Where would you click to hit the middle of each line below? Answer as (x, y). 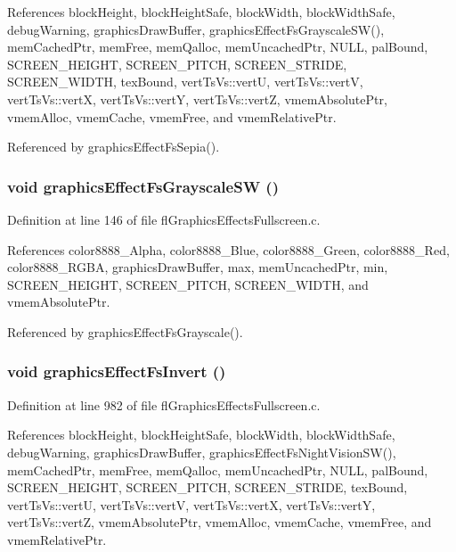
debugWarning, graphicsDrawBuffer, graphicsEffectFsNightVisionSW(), (202, 452)
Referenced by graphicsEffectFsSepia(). (114, 147)
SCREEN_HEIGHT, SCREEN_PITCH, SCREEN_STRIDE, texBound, (208, 487)
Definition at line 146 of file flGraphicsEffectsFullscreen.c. (164, 219)
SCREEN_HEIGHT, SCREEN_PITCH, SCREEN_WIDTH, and (188, 284)
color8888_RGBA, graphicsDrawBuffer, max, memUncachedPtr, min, (198, 267)
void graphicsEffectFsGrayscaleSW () (143, 186)
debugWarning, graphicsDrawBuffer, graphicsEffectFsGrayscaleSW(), (196, 29)
